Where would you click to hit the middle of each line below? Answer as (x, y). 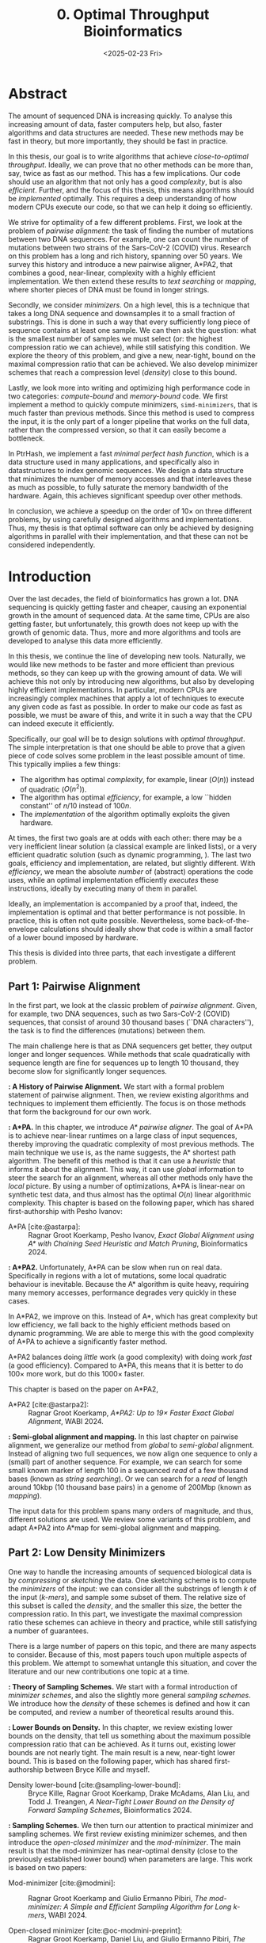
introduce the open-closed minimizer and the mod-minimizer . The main (125, 1842)
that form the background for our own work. (80, 1112)
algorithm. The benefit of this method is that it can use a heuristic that (122, 1161)
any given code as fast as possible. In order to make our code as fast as (125, 706)
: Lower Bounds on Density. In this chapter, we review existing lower (121, 1727)
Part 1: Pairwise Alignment (74, 986)
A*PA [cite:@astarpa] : (44, 1227)
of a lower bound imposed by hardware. (73, 937)
